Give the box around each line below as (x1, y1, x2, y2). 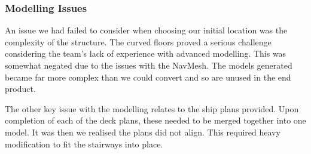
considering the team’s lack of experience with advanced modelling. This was (5, 47, 286, 60)
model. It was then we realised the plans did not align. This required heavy (5, 125, 280, 138)
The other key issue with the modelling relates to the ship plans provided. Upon (5, 102, 299, 115)
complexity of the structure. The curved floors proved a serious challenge (5, 35, 272, 48)
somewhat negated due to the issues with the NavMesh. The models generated (5, 59, 292, 71)
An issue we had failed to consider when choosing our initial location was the (5, 24, 288, 36)
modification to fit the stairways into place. (5, 137, 163, 150)
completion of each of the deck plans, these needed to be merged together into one (5, 114, 306, 127)
